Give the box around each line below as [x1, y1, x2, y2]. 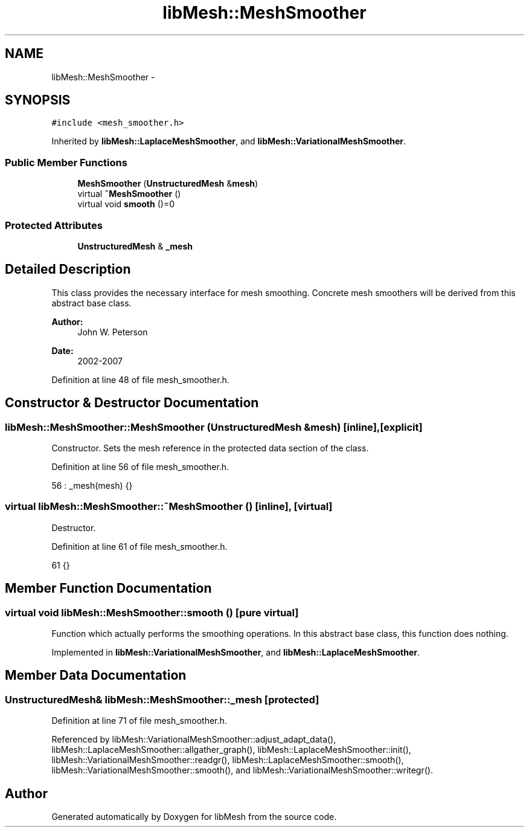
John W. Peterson [77, 326, 148, 337]
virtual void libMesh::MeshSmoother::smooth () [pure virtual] [5, 606, 299, 619]
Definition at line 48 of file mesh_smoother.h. [51, 374, 229, 385]
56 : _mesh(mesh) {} [51, 480, 133, 491]
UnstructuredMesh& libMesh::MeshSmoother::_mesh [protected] [5, 693, 319, 706]
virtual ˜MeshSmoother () [77, 189, 181, 199]
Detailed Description [5, 262, 131, 277]
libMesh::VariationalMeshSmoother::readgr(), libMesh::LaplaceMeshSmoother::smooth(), [51, 755, 404, 766]
